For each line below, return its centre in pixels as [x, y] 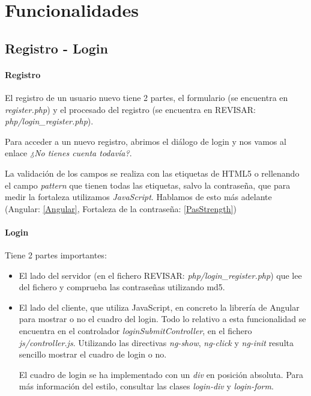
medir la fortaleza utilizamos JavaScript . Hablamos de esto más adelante [138, 197]
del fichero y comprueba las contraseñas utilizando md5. [122, 287]
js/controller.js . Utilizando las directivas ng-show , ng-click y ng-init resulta [156, 342]
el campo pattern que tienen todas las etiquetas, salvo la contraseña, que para [148, 185]
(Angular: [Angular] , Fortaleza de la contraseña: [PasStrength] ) [121, 208]
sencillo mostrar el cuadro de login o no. [93, 354]
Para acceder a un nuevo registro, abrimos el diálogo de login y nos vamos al [146, 141]
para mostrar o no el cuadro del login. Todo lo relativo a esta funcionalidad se [162, 319]
